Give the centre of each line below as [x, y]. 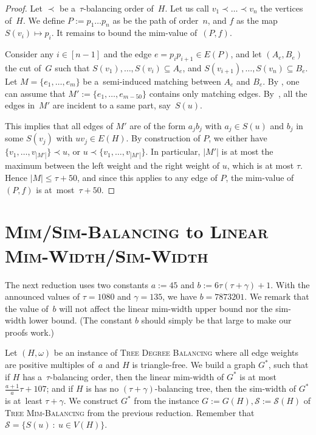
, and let [246, 54]
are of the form [158, 125]
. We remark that [277, 296]
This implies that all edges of [59, 125]
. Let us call [187, 8]
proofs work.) [30, 332]
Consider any [29, 54]
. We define [44, 20]
